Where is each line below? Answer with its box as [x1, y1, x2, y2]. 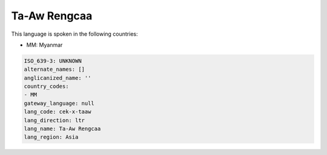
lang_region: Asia [24, 134, 79, 140]
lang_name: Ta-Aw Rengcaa [24, 125, 101, 133]
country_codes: [24, 83, 69, 90]
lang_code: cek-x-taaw [24, 108, 91, 115]
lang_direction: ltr [24, 117, 85, 124]
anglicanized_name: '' [24, 74, 91, 81]
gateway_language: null [24, 100, 95, 107]
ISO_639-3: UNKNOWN [24, 58, 82, 64]
